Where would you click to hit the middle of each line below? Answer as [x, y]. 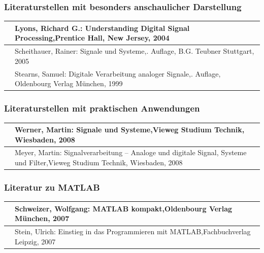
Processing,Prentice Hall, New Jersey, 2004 [92, 38]
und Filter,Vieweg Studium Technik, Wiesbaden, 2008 [99, 162]
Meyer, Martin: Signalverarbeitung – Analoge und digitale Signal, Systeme [131, 152]
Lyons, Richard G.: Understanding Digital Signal [102, 28]
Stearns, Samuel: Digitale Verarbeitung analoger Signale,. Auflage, [118, 73]
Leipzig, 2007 [35, 241]
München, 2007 [42, 218]
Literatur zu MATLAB [52, 187]
